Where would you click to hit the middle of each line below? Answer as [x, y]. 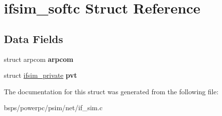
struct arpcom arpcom [39, 59]
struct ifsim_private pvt [40, 75]
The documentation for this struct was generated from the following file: [111, 91]
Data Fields [34, 38]
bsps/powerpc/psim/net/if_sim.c [53, 108]
